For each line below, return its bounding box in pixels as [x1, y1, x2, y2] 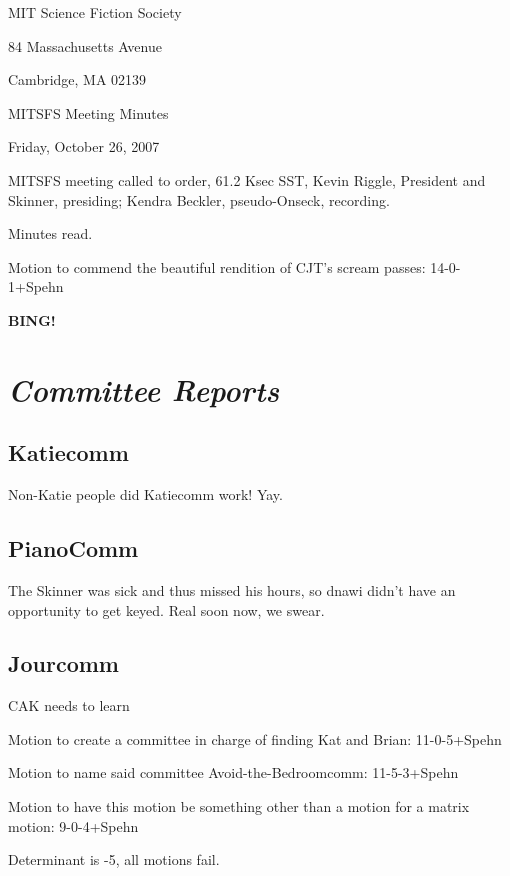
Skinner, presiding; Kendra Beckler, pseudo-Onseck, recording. [8, 189, 390, 210]
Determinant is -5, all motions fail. [8, 849, 220, 870]
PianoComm [8, 533, 139, 564]
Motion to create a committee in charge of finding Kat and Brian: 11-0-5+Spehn [8, 728, 502, 749]
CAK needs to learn [8, 695, 130, 716]
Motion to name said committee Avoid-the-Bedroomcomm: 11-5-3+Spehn [8, 762, 459, 783]
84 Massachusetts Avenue [8, 35, 162, 56]
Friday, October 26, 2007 [8, 136, 160, 157]
